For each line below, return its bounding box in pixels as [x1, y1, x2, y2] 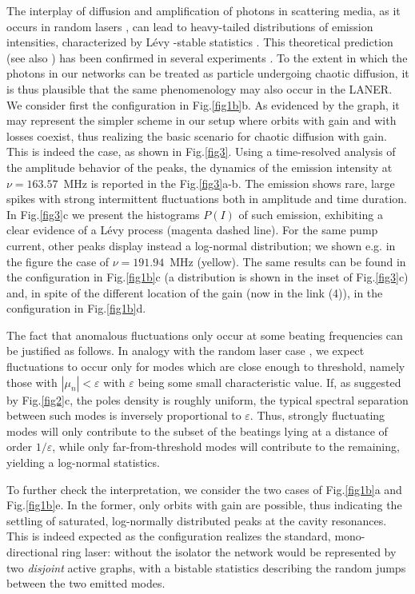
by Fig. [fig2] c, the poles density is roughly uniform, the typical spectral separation [6, 391, 409, 408]
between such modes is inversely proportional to [6, 407, 241, 424]
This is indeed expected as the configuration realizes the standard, [6, 528, 331, 544]
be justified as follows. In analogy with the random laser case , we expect [6, 342, 365, 359]
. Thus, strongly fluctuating [249, 407, 385, 424]
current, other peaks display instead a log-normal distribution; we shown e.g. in [6, 237, 396, 253]
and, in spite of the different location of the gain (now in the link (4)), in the [6, 284, 383, 301]
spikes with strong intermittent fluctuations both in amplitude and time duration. [6, 190, 407, 207]
